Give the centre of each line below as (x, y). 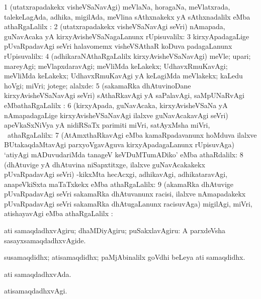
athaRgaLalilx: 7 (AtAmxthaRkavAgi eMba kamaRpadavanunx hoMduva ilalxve (132, 134)
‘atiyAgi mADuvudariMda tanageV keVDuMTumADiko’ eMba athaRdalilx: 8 (124, 154)
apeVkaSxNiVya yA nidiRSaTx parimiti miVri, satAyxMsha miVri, (107, 125)
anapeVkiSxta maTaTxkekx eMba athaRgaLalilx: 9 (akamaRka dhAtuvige (119, 184)
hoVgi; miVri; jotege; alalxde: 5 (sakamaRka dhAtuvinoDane (98, 85)
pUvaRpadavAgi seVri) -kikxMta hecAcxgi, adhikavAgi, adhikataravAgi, (116, 174)
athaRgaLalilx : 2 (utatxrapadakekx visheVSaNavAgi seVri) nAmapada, (115, 26)
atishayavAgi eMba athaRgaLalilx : (59, 213)
